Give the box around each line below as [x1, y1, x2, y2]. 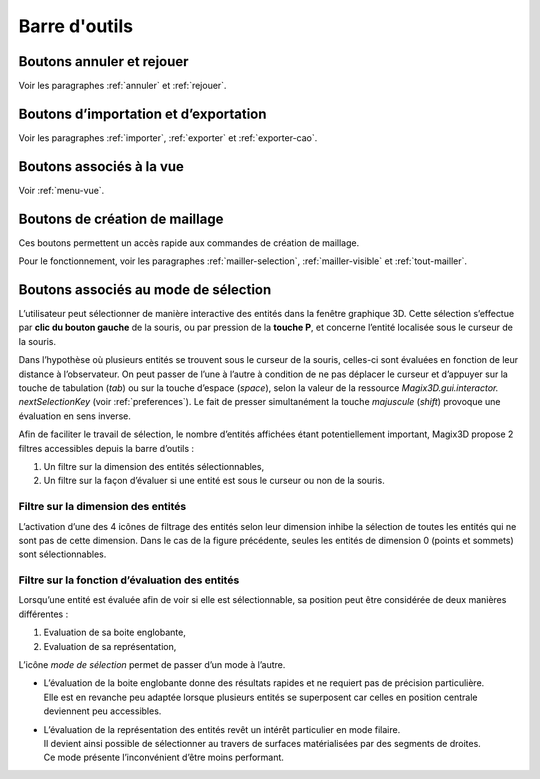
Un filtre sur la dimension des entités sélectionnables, [43, 460, 265, 472]
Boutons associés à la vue [18, 158, 185, 175]
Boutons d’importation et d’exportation [18, 105, 267, 122]
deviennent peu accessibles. [43, 705, 162, 717]
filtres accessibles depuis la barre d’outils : [18, 442, 195, 454]
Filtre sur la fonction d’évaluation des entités [18, 573, 240, 587]
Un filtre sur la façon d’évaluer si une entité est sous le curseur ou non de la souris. [43, 475, 385, 487]
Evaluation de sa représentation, [43, 640, 177, 652]
